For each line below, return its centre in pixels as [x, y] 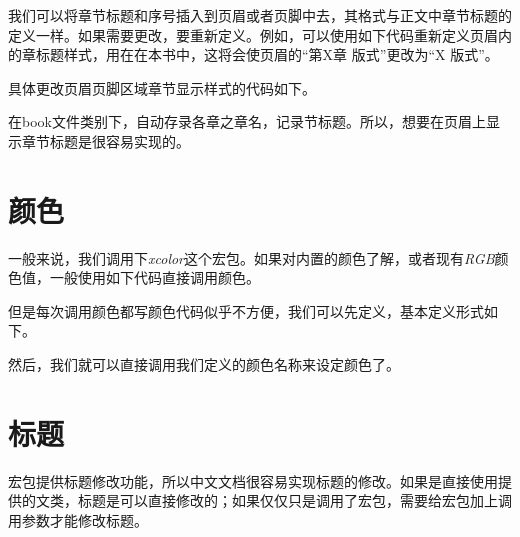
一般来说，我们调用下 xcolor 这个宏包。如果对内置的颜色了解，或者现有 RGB [251, 257]
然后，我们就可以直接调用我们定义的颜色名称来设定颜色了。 [204, 364]
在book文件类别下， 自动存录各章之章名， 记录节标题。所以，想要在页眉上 [247, 121]
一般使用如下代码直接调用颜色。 [154, 277]
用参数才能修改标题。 [78, 519]
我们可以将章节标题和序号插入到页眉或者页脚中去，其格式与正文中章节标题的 [260, 15]
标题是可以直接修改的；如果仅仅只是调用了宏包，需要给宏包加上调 [294, 500]
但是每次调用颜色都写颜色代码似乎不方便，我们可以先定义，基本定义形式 [246, 310]
